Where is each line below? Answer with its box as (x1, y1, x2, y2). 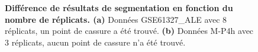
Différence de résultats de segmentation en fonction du (5, 2, 233, 14)
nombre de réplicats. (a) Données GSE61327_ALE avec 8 (5, 13, 227, 25)
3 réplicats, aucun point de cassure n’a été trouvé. (5, 36, 186, 48)
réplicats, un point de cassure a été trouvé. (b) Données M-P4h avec (5, 25, 254, 37)
